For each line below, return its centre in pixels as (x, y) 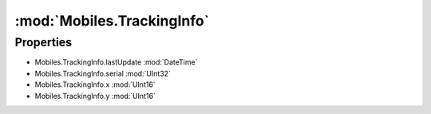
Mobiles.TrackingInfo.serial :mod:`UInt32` (103, 73)
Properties (43, 42)
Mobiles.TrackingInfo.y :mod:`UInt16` (95, 96)
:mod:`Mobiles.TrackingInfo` (112, 21)
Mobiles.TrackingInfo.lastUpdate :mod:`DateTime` (116, 62)
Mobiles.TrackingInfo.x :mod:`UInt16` (95, 85)
